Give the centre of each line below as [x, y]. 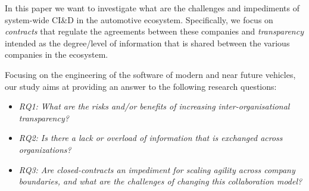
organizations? [45, 149]
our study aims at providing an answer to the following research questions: [141, 86]
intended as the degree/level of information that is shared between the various [147, 43]
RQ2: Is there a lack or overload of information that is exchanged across [151, 138]
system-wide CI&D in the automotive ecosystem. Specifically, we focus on [139, 19]
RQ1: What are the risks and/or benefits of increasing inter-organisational [154, 106]
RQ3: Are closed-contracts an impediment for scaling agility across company [157, 169]
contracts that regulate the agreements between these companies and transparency [154, 31]
